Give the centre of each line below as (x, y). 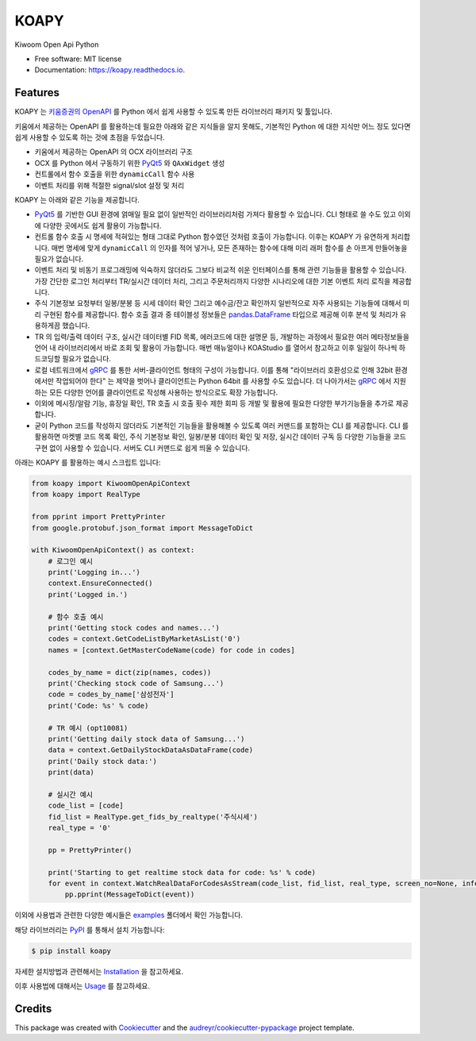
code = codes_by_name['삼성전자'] (111, 694)
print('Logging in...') (94, 573)
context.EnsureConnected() (101, 583)
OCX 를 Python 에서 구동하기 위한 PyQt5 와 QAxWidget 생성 (130, 163)
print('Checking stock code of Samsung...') (136, 683)
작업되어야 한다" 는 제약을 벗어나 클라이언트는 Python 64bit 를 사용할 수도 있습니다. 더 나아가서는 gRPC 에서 (224, 381)
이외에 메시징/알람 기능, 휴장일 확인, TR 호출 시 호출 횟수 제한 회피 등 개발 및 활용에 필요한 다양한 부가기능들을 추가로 (214, 403)
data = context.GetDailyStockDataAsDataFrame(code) (151, 750)
